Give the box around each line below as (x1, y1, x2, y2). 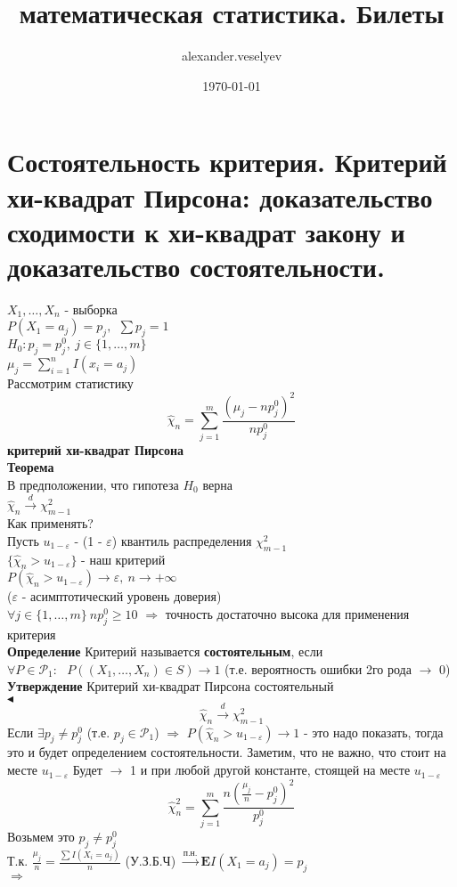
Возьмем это (7, 826, 75, 845)
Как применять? (7, 514, 94, 533)
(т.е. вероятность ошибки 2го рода (224, 659, 412, 678)
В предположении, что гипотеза (7, 475, 179, 493)
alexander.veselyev (181, 46, 282, 65)
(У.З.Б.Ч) (125, 851, 176, 870)
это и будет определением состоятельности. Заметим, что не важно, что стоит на (7, 743, 446, 761)
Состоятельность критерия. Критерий (7, 143, 447, 180)
